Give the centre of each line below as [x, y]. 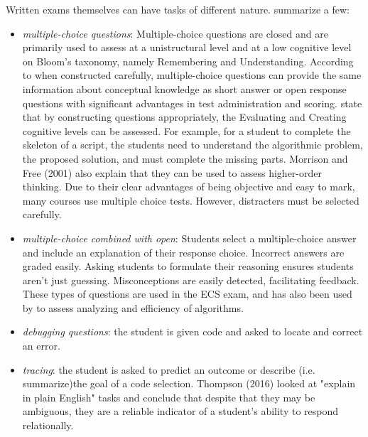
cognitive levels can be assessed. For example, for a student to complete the [186, 130]
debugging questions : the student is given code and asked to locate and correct [193, 331]
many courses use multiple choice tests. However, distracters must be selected [191, 200]
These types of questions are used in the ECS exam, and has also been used [187, 294]
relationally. [48, 425]
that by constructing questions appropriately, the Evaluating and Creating [184, 117]
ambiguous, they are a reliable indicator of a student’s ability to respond [180, 411]
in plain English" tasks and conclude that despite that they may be [169, 397]
